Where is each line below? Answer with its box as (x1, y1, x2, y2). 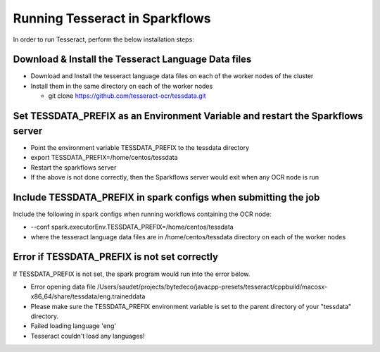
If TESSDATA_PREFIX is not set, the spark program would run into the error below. (13, 270, 251, 278)
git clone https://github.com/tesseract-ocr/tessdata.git (48, 92, 207, 100)
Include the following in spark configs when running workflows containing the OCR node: (13, 210, 272, 218)
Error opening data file (30, 282, 96, 291)
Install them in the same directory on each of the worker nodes (30, 82, 213, 90)
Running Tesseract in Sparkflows (13, 11, 211, 26)
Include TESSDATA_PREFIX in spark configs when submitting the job (13, 191, 320, 203)
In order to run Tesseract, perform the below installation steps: (13, 35, 195, 44)
